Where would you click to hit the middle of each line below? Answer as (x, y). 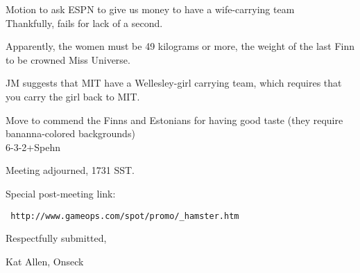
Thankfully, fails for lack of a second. (84, 23)
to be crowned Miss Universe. (68, 59)
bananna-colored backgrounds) (70, 133)
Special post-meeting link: (61, 193)
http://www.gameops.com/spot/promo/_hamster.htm (125, 216)
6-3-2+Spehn (33, 147)
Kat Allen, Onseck (45, 261)
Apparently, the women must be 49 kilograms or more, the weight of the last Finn (180, 46)
